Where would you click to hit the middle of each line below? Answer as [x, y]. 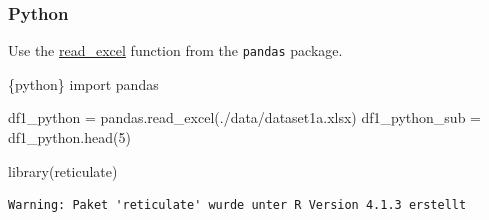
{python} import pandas [83, 83]
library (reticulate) [63, 170]
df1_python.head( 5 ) [69, 137]
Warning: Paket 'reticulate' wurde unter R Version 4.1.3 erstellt [237, 205]
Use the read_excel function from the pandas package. [175, 50]
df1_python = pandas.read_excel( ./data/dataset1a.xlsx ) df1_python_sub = [245, 117]
